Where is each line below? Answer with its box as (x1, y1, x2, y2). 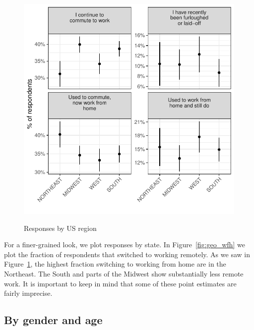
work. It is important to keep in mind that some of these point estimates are (4, 278, 237, 288)
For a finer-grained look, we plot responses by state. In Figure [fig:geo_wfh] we (4, 239, 245, 250)
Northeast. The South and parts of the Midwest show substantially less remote (4, 268, 244, 278)
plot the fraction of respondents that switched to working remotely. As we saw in (4, 249, 250, 259)
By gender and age (4, 312, 103, 328)
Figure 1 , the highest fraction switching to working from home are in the (4, 259, 226, 269)
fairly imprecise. (4, 288, 53, 298)
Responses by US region (24, 222, 97, 233)
